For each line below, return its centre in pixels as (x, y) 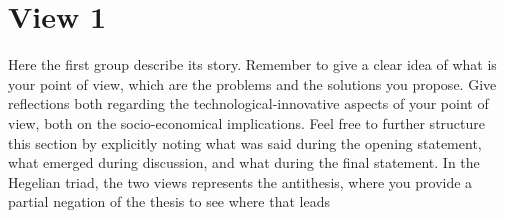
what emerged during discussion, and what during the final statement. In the (244, 162)
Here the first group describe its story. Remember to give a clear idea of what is (252, 64)
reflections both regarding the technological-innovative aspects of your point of (248, 103)
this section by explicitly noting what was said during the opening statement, (245, 142)
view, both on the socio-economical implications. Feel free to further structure (247, 122)
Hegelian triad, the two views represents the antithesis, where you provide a (240, 181)
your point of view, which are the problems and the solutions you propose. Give (252, 83)
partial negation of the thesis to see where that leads (169, 201)
